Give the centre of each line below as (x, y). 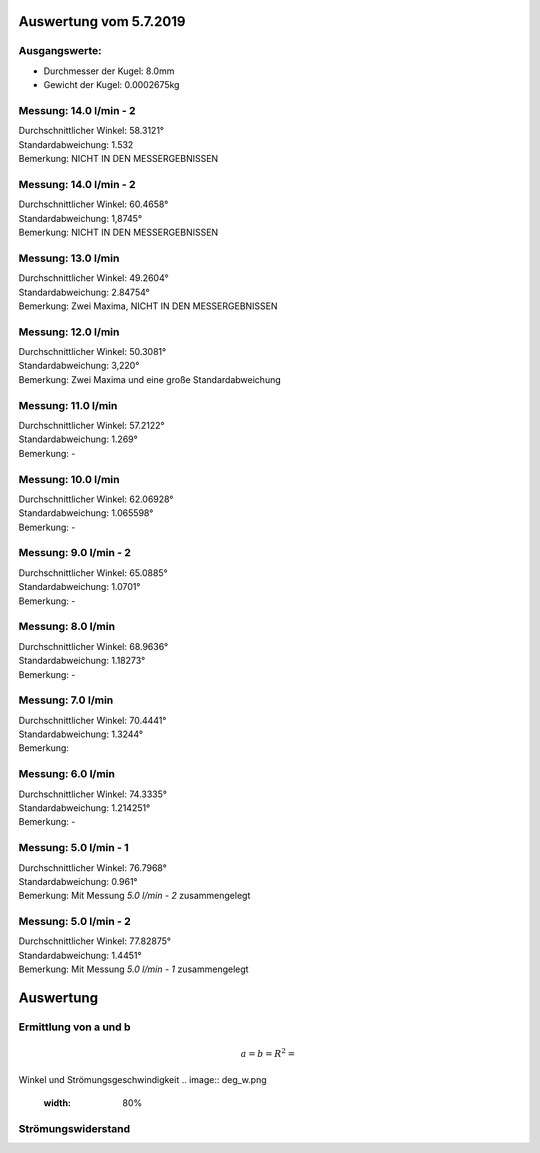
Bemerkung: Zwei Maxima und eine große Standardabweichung (150, 379)
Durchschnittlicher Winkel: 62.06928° (96, 499)
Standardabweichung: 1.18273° (82, 661)
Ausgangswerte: (60, 51)
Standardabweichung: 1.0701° (79, 587)
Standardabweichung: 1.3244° (81, 734)
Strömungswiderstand (74, 1128)
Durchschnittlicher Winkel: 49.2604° (93, 278)
